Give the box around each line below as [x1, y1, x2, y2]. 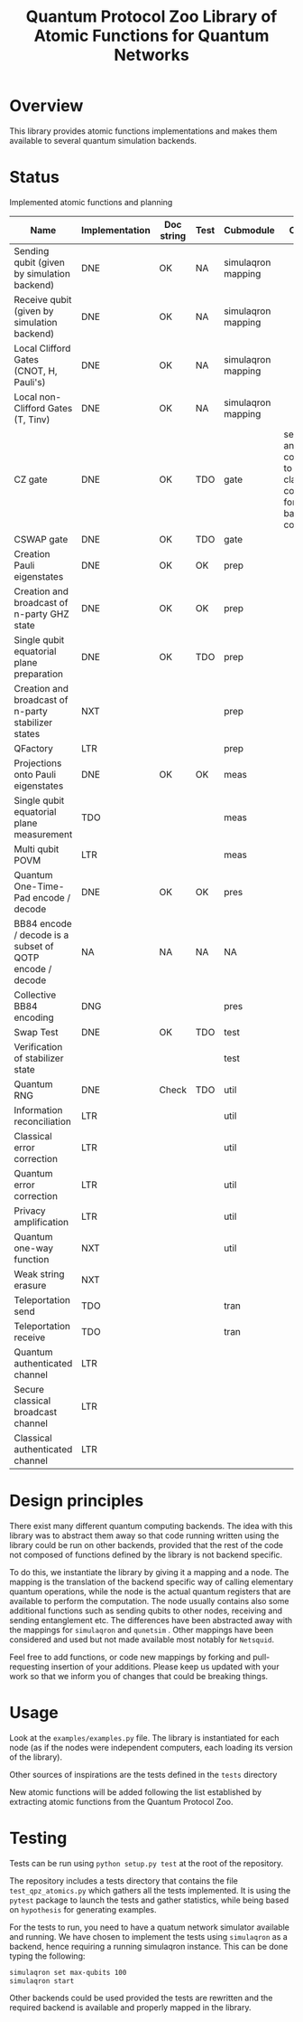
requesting [9, 1661, 50, 1672]
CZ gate [14, 473, 48, 486]
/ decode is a [14, 929, 69, 941]
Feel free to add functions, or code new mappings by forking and [9, 1651, 251, 1662]
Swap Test [14, 1025, 59, 1038]
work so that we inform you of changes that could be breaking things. [9, 1670, 269, 1681]
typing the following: [9, 1951, 86, 1961]
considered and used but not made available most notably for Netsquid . [9, 1634, 275, 1645]
